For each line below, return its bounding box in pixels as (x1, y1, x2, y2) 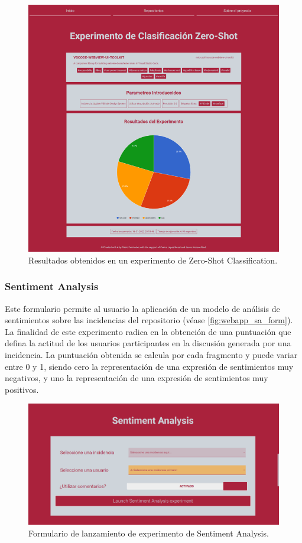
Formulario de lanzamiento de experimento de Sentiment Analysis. (28, 526, 269, 539)
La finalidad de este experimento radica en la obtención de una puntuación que (5, 325, 291, 337)
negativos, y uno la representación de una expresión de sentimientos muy (5, 372, 268, 384)
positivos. (5, 383, 39, 395)
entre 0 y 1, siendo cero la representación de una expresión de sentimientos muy (5, 360, 294, 372)
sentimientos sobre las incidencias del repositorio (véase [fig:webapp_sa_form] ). (5, 314, 293, 326)
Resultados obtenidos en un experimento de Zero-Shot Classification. (28, 253, 278, 266)
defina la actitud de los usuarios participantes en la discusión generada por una (5, 337, 291, 349)
